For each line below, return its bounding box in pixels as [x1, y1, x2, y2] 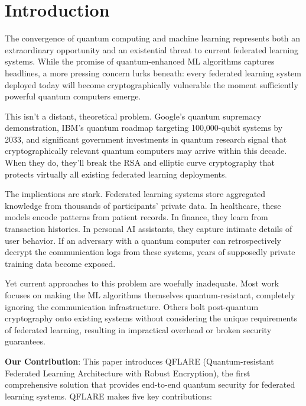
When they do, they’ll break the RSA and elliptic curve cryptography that [5, 156, 275, 169]
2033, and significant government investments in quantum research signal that [5, 133, 287, 145]
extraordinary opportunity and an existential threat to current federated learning [5, 43, 299, 56]
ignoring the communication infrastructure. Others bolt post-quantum [5, 300, 259, 312]
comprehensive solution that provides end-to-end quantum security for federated [5, 378, 295, 391]
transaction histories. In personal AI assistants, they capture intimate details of [5, 223, 292, 235]
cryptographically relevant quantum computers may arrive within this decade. [5, 144, 287, 157]
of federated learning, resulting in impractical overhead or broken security [5, 323, 272, 336]
